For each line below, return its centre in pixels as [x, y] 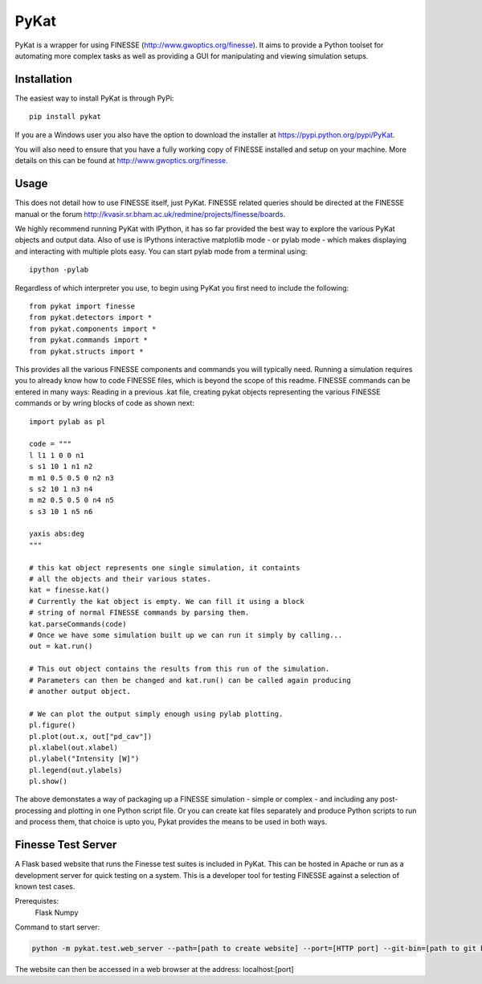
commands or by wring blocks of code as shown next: [104, 403]
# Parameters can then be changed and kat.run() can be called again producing [190, 680]
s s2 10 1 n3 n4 [61, 489]
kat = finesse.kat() [69, 590]
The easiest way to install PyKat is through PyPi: [94, 98]
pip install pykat [65, 117]
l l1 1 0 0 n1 [57, 455]
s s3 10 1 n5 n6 [61, 511]
